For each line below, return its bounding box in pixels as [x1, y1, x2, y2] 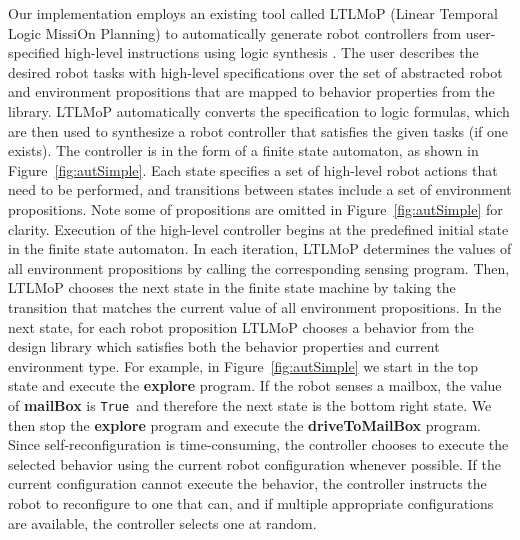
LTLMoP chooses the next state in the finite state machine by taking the [8, 277, 456, 298]
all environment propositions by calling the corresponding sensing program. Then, [8, 257, 510, 278]
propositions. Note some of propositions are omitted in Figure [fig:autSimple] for [8, 198, 503, 219]
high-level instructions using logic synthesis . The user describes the [64, 42, 479, 63]
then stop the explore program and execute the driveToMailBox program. [8, 414, 481, 435]
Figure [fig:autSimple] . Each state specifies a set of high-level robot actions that [8, 159, 498, 180]
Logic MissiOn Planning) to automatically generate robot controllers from [8, 22, 462, 43]
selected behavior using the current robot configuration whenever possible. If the [8, 453, 501, 474]
